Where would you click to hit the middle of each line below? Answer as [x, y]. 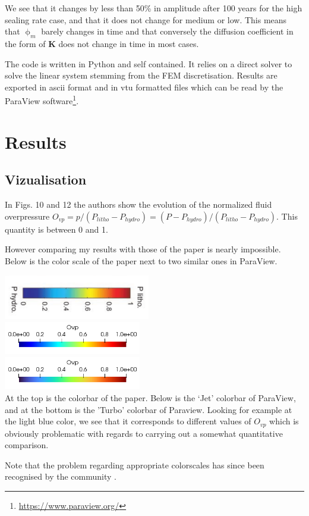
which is [284, 421]
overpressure [27, 216]
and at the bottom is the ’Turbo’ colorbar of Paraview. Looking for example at [149, 409]
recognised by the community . [61, 476]
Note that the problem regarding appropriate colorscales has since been [135, 465]
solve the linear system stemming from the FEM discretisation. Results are [141, 75]
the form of [25, 43]
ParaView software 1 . [42, 100]
